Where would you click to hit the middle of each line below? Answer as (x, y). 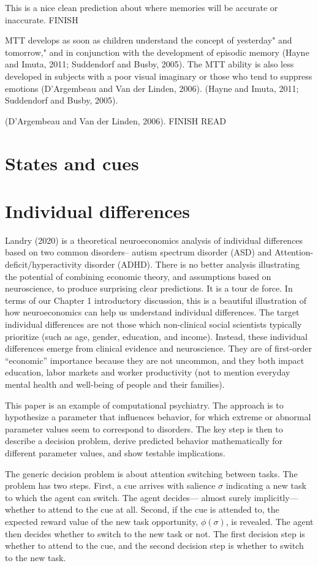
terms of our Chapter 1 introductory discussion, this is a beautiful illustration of (156, 300)
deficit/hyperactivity (44, 264)
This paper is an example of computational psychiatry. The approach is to (144, 405)
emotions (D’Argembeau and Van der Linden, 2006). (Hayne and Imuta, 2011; (152, 88)
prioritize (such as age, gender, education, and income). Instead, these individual (156, 336)
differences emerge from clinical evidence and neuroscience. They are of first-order (158, 348)
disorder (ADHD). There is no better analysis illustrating (192, 264)
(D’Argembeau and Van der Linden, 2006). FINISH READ (116, 120)
